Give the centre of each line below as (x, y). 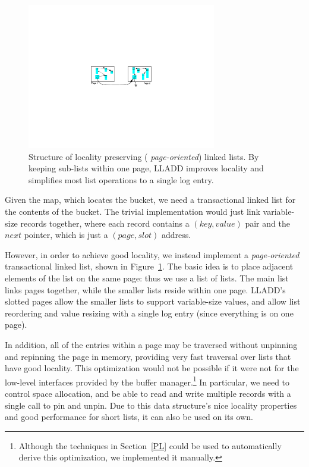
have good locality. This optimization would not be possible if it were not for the (152, 368)
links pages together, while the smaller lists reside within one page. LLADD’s (145, 289)
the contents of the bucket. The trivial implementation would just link (133, 211)
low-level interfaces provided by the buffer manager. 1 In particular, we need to (147, 381)
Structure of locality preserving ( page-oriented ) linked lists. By (144, 156)
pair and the (267, 223)
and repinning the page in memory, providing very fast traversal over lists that (148, 356)
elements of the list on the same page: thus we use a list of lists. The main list (147, 278)
